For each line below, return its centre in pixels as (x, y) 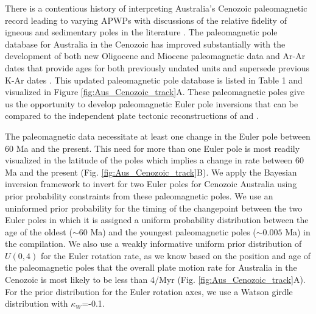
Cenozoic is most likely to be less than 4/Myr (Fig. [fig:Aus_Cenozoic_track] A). (155, 280)
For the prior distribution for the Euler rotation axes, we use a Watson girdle (149, 291)
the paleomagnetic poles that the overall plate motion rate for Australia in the (151, 267)
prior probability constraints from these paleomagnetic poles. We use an (139, 195)
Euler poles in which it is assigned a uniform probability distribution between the (157, 220)
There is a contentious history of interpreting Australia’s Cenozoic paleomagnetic (156, 8)
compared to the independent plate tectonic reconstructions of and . (132, 116)
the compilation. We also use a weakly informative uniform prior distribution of (153, 244)
